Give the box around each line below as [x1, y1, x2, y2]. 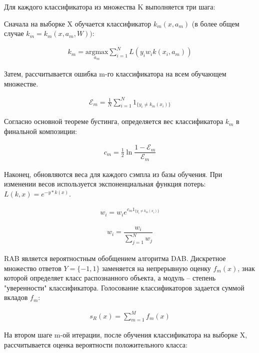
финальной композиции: [4, 125, 77, 136]
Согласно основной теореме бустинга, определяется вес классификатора [4, 116, 223, 126]
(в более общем [191, 18, 239, 28]
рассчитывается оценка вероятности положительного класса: [4, 339, 187, 349]
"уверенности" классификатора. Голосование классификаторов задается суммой [4, 282, 244, 292]
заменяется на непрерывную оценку [102, 262, 211, 273]
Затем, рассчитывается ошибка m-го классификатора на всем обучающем [4, 68, 226, 78]
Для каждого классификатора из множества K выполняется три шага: [4, 1, 215, 11]
